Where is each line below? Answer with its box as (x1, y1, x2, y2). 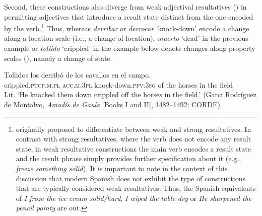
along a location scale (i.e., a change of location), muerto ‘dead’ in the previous (4, 33, 248, 43)
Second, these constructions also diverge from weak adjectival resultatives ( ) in (4, 2, 247, 12)
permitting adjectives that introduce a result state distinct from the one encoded (4, 11, 253, 22)
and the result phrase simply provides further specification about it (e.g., (16, 153, 241, 164)
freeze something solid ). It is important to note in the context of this (16, 163, 228, 173)
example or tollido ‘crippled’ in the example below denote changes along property (4, 43, 255, 53)
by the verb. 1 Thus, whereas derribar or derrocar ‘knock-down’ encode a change (4, 22, 249, 33)
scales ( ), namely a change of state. (4, 52, 112, 63)
